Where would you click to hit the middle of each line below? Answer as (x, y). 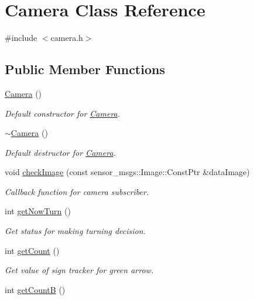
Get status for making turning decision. (75, 231)
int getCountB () (35, 289)
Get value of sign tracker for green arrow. (79, 270)
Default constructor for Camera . (63, 113)
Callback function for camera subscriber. (77, 191)
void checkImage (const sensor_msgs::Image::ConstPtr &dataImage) (127, 172)
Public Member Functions (85, 69)
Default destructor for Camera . (60, 152)
